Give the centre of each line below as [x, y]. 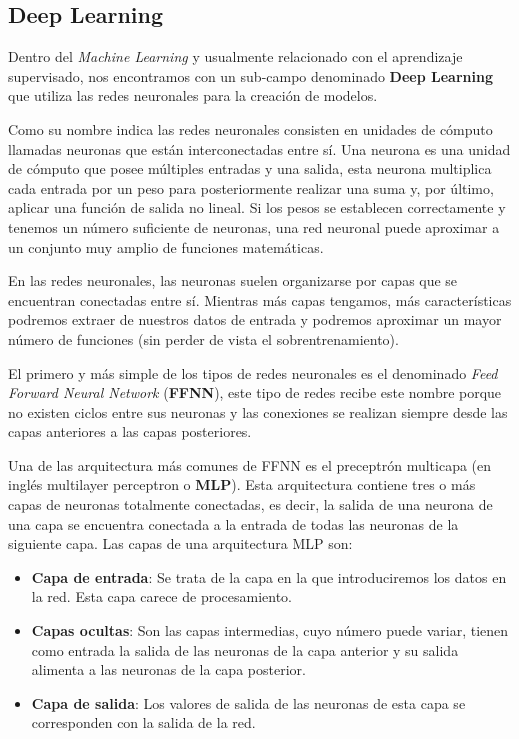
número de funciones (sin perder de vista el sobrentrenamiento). [203, 338]
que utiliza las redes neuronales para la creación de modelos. [193, 95]
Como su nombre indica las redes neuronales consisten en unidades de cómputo [250, 128]
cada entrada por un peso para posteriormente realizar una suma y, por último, [251, 187]
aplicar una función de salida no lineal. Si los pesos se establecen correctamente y [257, 207]
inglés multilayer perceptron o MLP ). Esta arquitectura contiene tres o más [242, 484]
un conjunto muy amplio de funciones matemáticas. [166, 246]
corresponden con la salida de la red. [143, 722]
